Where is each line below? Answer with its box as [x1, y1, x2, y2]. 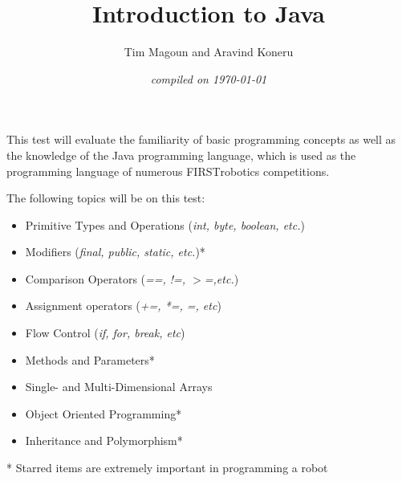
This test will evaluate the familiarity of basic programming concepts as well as [6, 131, 396, 148]
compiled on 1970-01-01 [150, 70, 267, 87]
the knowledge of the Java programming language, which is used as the [6, 146, 356, 163]
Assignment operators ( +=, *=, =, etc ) [25, 297, 221, 314]
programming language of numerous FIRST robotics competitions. [6, 162, 330, 179]
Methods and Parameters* [25, 351, 155, 368]
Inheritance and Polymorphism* [25, 432, 183, 449]
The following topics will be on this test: [6, 190, 205, 206]
